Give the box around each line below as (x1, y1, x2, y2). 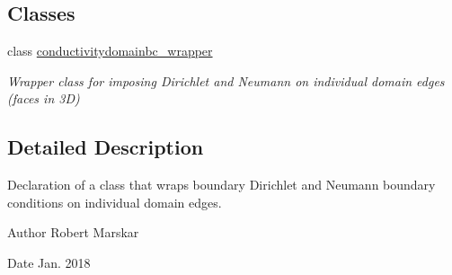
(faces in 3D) (7, 89, 80, 108)
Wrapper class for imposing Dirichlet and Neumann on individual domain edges (7, 71, 445, 90)
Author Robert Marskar (7, 223, 139, 242)
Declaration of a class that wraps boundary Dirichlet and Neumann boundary (7, 175, 436, 194)
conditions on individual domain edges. (7, 192, 222, 211)
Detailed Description (7, 133, 204, 161)
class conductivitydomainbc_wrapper (7, 41, 213, 60)
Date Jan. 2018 (7, 253, 91, 271)
